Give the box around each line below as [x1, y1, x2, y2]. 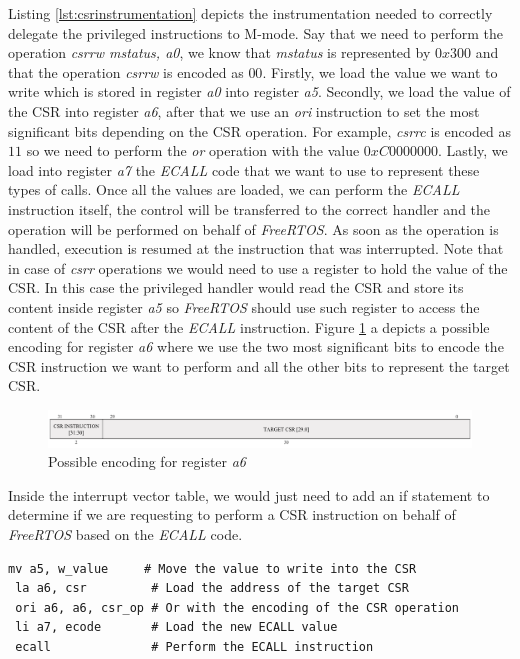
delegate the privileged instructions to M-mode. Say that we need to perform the [8, 22, 503, 43]
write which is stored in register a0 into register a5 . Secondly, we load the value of [8, 81, 511, 102]
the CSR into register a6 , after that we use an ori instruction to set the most [8, 100, 480, 121]
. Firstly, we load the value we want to [262, 61, 498, 82]
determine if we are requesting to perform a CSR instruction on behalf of [8, 504, 456, 525]
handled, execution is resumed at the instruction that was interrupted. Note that [8, 238, 504, 259]
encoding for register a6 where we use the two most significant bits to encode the [8, 336, 504, 357]
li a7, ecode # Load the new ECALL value [15, 620, 338, 635]
